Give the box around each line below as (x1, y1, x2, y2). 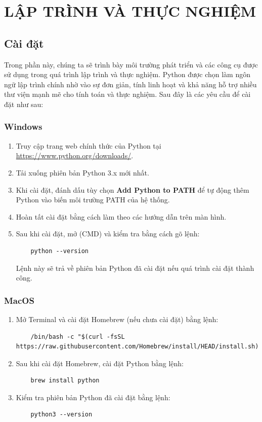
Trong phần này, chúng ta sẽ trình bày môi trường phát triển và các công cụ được (4, 59, 258, 69)
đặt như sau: (4, 98, 43, 109)
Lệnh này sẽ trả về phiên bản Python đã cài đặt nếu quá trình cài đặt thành (16, 262, 254, 273)
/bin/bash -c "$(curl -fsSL (30, 333, 125, 340)
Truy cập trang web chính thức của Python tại (16, 140, 161, 151)
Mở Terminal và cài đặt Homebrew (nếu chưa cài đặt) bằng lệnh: (16, 313, 219, 324)
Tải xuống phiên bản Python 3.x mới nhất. (16, 167, 149, 178)
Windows (4, 120, 42, 133)
